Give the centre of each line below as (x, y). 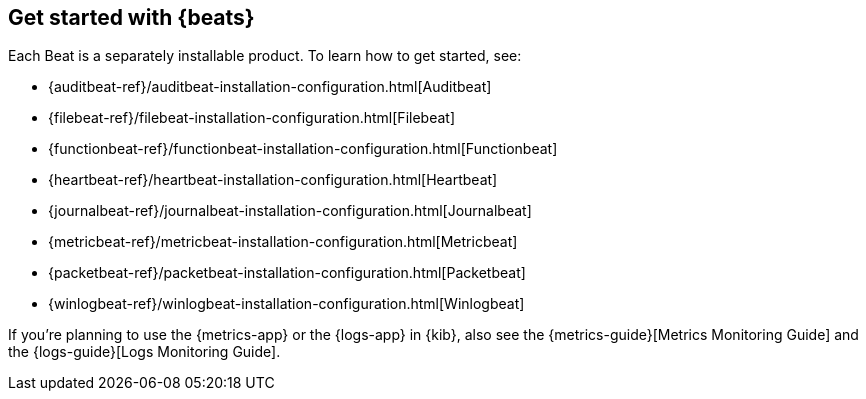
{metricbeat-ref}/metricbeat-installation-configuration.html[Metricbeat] (283, 242)
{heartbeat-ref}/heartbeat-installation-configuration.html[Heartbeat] (273, 180)
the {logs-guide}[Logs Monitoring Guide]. (144, 352)
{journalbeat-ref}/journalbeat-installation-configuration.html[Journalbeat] (290, 211)
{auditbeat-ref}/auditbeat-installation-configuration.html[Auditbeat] (270, 87)
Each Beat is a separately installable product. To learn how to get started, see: (265, 56)
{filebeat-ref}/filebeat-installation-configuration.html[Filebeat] (251, 118)
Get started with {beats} (131, 17)
